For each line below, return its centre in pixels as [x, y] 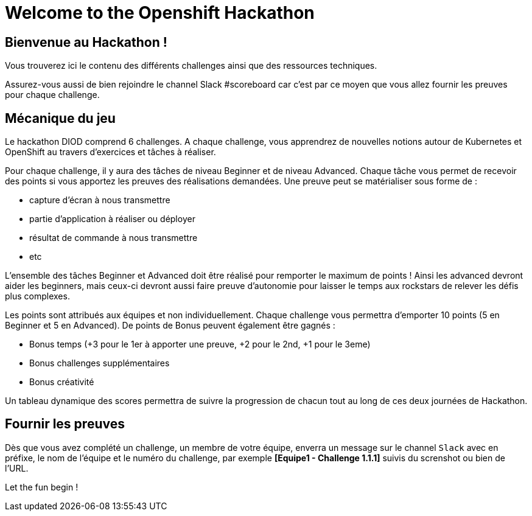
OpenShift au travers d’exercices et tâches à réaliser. [110, 152]
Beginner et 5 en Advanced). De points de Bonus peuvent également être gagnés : [170, 326]
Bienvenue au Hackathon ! [86, 42]
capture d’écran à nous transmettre [100, 200]
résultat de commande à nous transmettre [114, 238]
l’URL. [17, 468]
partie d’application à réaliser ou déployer [112, 219]
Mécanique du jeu [60, 118]
